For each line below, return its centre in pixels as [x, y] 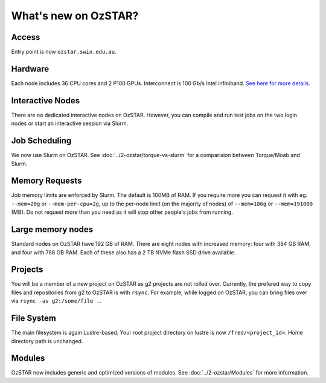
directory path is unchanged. [47, 341]
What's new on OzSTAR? [75, 16]
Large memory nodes [52, 230]
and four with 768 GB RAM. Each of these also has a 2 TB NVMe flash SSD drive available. [123, 252]
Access [26, 37]
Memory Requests [46, 181]
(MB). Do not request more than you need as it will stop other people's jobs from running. [122, 212]
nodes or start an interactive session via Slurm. [70, 123]
